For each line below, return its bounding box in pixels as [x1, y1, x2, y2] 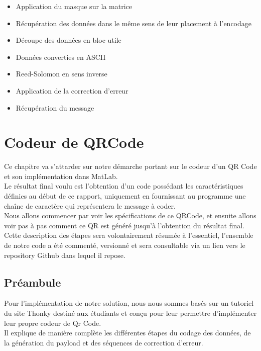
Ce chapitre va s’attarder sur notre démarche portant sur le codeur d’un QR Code [4, 161, 257, 171]
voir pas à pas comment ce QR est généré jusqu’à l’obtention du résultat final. [4, 220, 245, 230]
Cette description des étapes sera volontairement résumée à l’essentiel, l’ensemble [4, 230, 253, 240]
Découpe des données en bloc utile [16, 35, 121, 45]
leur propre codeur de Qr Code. [4, 317, 101, 328]
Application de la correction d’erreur [16, 85, 128, 96]
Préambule [4, 274, 61, 290]
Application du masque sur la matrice [16, 1, 133, 11]
